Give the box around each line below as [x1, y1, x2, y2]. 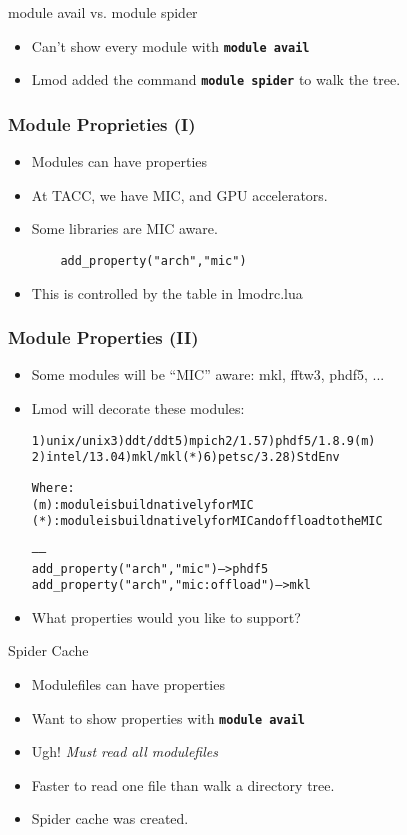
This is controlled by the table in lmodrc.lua [31, 282, 303, 303]
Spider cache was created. [31, 808, 189, 829]
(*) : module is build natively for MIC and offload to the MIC [31, 514, 383, 529]
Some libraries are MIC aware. [31, 218, 218, 239]
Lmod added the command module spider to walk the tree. [31, 69, 401, 90]
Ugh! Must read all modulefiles [31, 741, 218, 762]
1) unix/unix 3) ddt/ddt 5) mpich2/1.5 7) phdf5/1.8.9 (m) [31, 433, 376, 448]
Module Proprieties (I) [8, 111, 196, 136]
